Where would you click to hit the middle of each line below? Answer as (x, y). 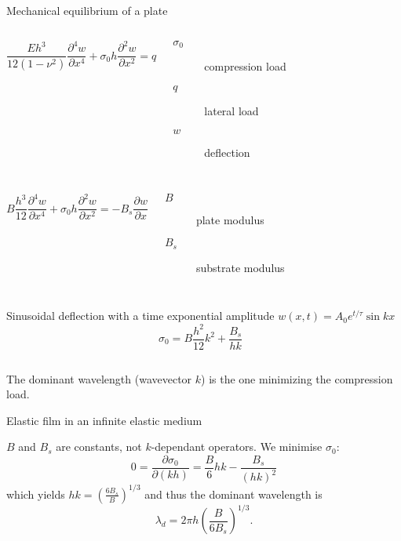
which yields (36, 494)
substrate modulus (240, 267)
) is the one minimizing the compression (297, 378)
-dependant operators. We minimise (237, 447)
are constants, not (99, 447)
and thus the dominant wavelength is (233, 494)
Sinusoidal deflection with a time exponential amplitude (140, 316)
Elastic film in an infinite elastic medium (104, 420)
